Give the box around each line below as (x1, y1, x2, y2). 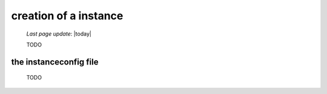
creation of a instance (11, 9, 124, 22)
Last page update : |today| (26, 30, 92, 37)
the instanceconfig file (11, 57, 99, 67)
